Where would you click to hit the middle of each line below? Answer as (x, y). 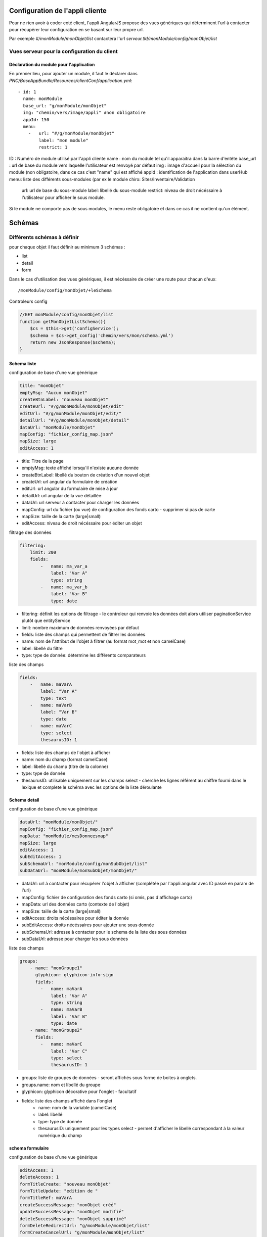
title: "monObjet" (42, 386)
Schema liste (23, 363)
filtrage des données (30, 532)
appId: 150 (36, 119)
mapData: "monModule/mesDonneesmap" (64, 836)
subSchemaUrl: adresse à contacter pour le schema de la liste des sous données (104, 932)
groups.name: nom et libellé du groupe (61, 1085)
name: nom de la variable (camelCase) (77, 1107)
